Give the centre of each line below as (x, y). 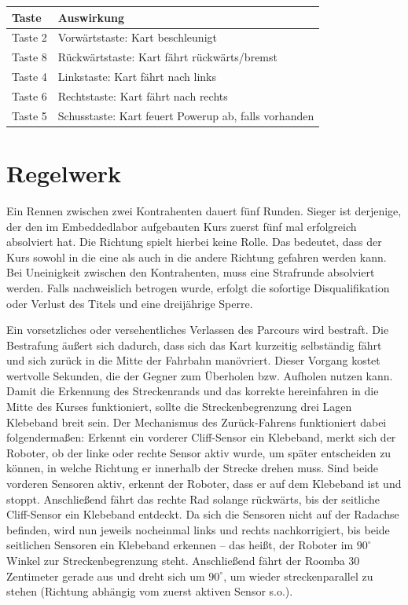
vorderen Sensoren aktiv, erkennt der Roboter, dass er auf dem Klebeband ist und (204, 484)
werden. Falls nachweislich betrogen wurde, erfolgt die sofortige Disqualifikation (198, 287)
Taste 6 (29, 95)
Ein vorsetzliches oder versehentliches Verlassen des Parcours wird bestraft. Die (198, 330)
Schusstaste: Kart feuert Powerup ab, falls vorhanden (186, 115)
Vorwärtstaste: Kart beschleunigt (137, 37)
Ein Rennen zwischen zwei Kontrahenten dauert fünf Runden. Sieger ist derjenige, (204, 210)
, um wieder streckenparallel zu (298, 576)
